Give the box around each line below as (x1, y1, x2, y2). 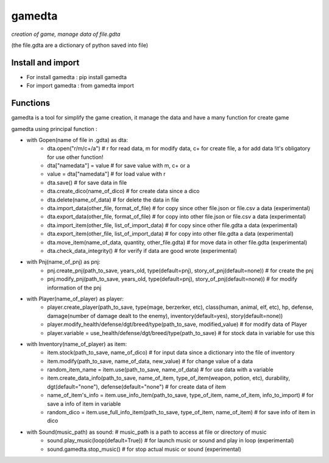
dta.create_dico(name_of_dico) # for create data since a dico (47, 188, 200, 195)
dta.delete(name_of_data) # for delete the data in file (47, 196, 179, 203)
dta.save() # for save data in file (47, 178, 127, 186)
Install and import (11, 57, 80, 68)
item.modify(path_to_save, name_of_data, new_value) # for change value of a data (47, 357, 253, 365)
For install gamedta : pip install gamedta (26, 73, 127, 80)
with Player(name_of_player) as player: (26, 295, 124, 302)
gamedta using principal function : (11, 125, 97, 132)
